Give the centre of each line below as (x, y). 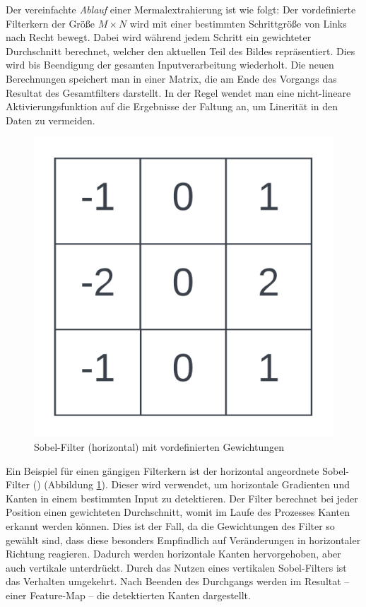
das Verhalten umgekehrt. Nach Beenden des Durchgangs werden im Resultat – (178, 581)
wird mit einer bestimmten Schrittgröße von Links (238, 23)
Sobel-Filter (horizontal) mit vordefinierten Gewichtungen (159, 446)
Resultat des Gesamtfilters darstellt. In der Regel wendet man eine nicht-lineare (178, 92)
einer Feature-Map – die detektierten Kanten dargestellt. (128, 595)
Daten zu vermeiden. (51, 120)
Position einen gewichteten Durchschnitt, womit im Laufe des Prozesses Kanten (178, 512)
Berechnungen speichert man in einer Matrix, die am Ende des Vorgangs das (171, 78)
